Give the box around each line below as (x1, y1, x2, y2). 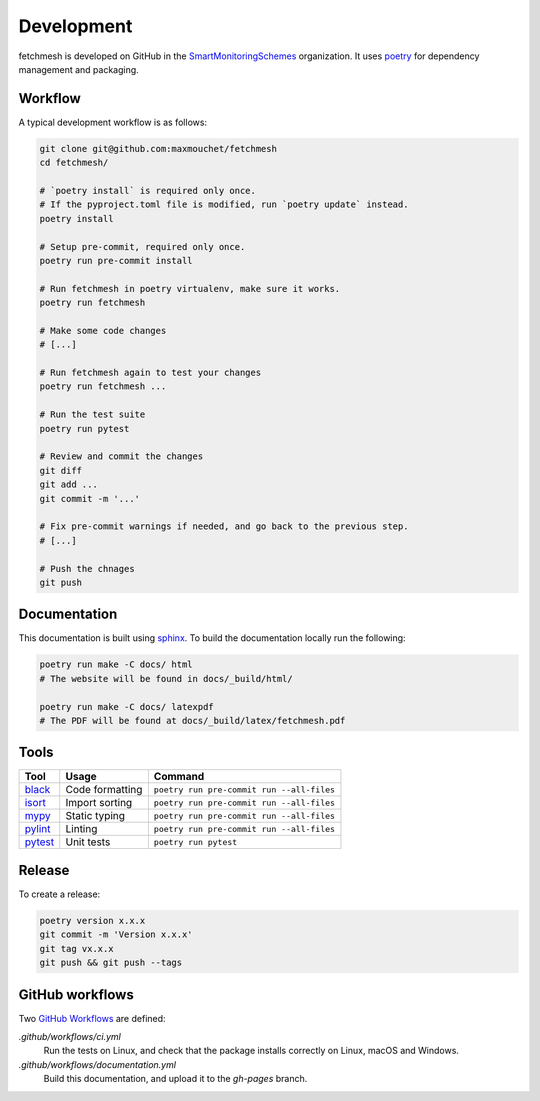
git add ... (39, 479, 99, 490)
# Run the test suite (39, 409, 146, 420)
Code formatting (65, 783, 143, 797)
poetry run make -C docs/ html (39, 659, 194, 670)
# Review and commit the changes (39, 451, 204, 462)
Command (153, 770, 205, 784)
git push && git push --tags (39, 957, 183, 969)
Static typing (65, 809, 125, 823)
